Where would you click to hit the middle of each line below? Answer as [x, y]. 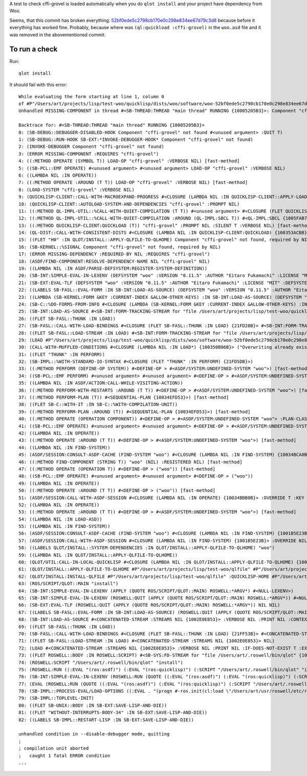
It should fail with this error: [38, 85]
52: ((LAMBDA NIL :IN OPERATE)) [59, 505]
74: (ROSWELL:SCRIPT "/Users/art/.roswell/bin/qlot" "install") [101, 662]
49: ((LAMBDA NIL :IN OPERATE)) [59, 483]
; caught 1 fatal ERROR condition [64, 756]
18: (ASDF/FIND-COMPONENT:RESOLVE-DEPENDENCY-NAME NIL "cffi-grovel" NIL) [114, 261]
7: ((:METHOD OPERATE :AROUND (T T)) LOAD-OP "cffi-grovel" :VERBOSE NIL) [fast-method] [133, 182]
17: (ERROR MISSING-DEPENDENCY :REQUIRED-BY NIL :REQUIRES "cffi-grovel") [114, 254]
